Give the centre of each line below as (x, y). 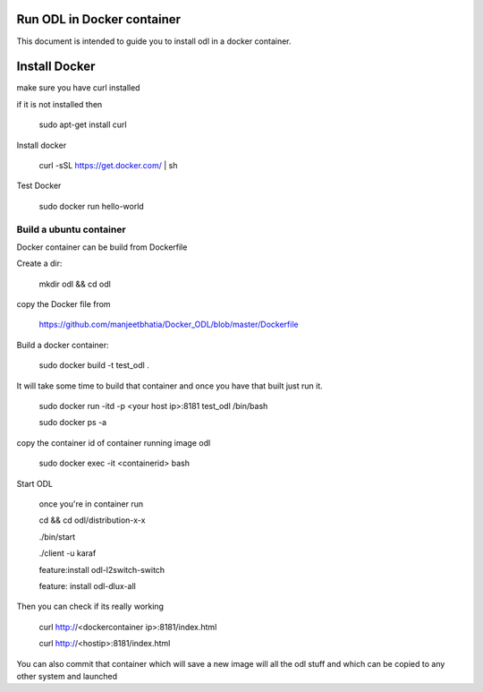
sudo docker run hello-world (92, 206)
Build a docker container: (63, 345)
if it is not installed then (59, 104)
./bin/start (57, 536)
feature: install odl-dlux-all (87, 585)
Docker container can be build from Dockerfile (102, 247)
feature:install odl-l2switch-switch (102, 569)
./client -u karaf (68, 553)
